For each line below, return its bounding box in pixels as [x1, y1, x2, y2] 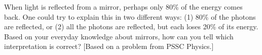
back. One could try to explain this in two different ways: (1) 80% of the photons [4, 11, 256, 22]
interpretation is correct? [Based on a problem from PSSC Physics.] [4, 41, 214, 51]
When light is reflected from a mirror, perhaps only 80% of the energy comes [4, 2, 243, 12]
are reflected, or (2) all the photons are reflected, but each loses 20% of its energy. [4, 21, 258, 32]
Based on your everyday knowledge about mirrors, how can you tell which [4, 31, 234, 41]
